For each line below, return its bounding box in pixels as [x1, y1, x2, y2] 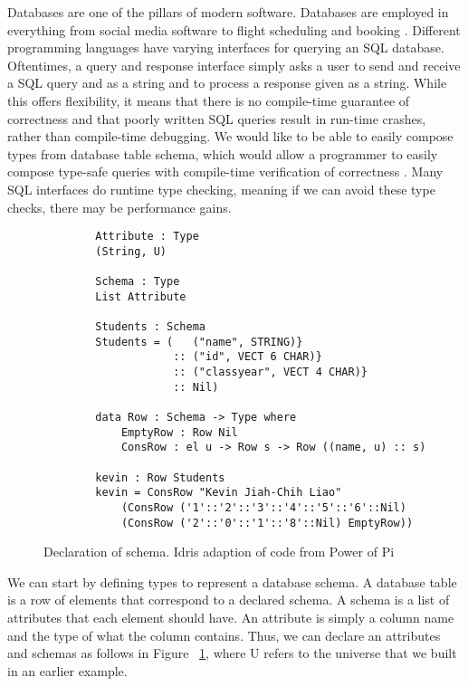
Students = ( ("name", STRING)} [95, 335, 303, 348]
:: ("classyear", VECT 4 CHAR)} [173, 366, 368, 379]
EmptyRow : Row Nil [120, 425, 238, 439]
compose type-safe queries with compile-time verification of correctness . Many [7, 162, 444, 181]
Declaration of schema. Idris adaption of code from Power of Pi [43, 542, 395, 561]
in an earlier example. [7, 661, 128, 680]
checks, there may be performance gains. [7, 197, 232, 216]
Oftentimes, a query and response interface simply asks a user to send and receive [7, 55, 461, 74]
